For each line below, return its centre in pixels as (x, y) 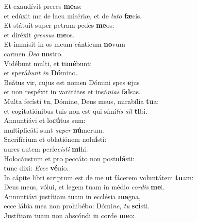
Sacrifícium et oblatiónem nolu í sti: (55, 139)
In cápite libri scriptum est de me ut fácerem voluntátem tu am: (99, 177)
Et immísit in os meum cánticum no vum (65, 44)
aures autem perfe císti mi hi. (46, 148)
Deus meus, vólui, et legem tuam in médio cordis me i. (84, 187)
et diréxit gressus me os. (39, 34)
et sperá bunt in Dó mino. (41, 73)
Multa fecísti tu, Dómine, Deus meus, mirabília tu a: (82, 101)
